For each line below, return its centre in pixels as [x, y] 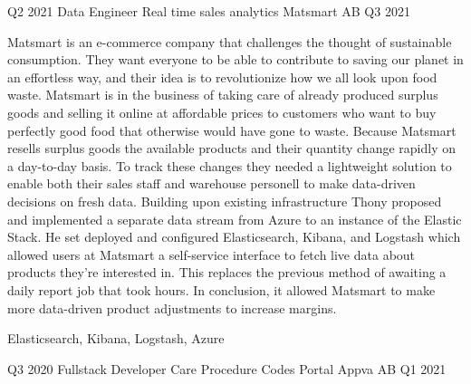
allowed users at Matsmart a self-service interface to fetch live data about [211, 254]
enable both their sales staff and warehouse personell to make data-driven [211, 183]
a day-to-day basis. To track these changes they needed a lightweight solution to [230, 165]
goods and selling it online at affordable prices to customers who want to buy [222, 112]
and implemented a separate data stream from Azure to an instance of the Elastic [235, 219]
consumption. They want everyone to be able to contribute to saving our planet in [235, 59]
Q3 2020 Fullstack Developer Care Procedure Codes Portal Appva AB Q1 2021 [227, 368]
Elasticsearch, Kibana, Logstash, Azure [116, 338]
